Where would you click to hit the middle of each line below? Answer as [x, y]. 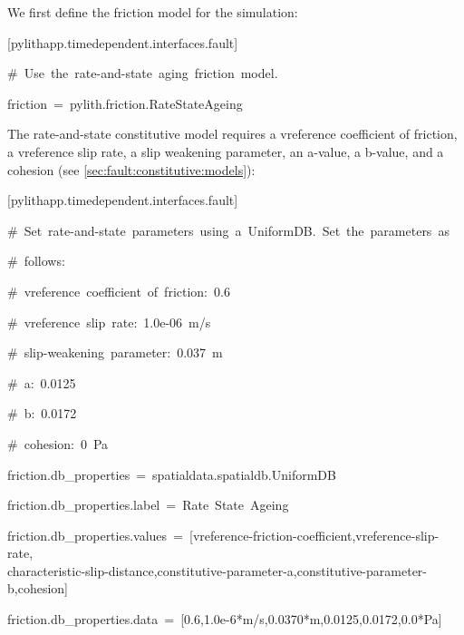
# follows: [36, 261]
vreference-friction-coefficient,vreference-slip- [316, 535]
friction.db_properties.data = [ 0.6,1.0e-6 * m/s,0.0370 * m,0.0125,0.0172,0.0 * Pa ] [225, 619]
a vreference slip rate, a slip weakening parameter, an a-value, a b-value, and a [226, 151]
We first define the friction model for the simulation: [153, 12]
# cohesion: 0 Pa [58, 443]
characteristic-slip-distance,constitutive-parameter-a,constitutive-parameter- [217, 570]
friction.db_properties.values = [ [100, 535]
